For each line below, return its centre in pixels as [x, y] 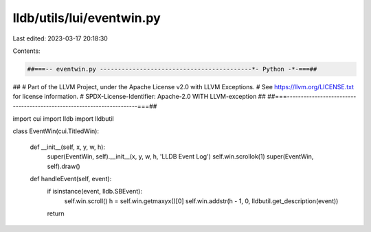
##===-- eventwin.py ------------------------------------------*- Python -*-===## [172, 69]
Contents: [26, 51]
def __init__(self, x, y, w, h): [68, 147]
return [56, 213]
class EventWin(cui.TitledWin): [56, 131]
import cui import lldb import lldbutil [63, 119]
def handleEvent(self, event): [71, 179]
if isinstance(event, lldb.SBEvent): [94, 192]
